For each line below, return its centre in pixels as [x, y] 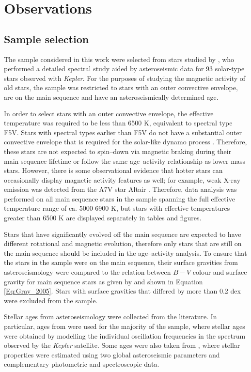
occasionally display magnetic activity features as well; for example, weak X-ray [122, 179]
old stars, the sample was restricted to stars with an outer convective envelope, [121, 87]
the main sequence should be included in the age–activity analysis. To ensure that [125, 253]
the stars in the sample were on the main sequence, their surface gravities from [121, 262]
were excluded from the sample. [51, 300]
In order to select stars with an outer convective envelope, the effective [109, 113]
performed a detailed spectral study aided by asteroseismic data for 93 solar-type [124, 69]
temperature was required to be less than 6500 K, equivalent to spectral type [118, 123]
